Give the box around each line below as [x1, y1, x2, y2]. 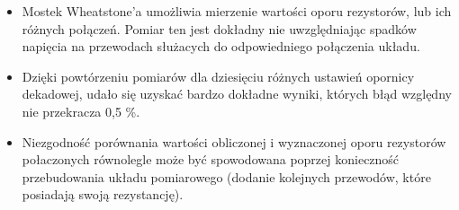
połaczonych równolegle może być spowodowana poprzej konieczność [22, 150, 400, 169]
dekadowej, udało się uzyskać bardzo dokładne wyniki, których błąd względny [22, 84, 452, 103]
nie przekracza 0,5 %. [22, 101, 140, 120]
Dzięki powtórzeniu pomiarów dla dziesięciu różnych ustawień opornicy [22, 66, 415, 85]
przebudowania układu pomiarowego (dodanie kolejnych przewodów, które [22, 167, 431, 186]
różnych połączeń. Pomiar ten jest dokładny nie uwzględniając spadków [22, 19, 417, 38]
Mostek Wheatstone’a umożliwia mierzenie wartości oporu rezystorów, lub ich [22, 2, 452, 20]
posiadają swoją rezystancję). [22, 185, 184, 204]
